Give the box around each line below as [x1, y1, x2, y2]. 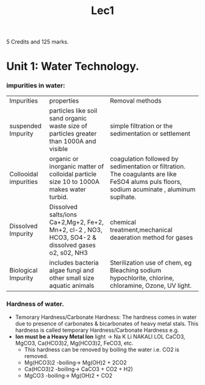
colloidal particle [49, 169, 97, 178]
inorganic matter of [49, 162, 104, 170]
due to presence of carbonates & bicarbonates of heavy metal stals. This [15, 320, 199, 327]
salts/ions [49, 210, 77, 219]
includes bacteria [49, 258, 99, 266]
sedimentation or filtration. [109, 162, 186, 170]
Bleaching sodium [109, 266, 162, 274]
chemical [109, 218, 136, 226]
